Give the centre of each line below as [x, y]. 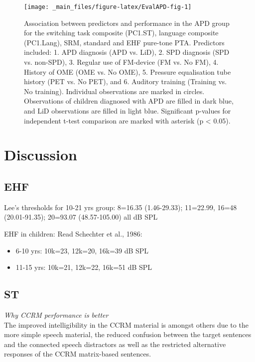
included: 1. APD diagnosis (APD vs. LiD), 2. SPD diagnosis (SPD [127, 52]
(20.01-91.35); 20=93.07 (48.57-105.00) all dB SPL [81, 217]
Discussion [41, 155]
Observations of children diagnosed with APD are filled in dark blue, [129, 101]
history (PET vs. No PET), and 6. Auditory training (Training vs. [126, 81]
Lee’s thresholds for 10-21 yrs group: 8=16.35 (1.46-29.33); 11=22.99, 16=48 [121, 207]
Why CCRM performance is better [56, 314]
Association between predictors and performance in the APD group [127, 23]
